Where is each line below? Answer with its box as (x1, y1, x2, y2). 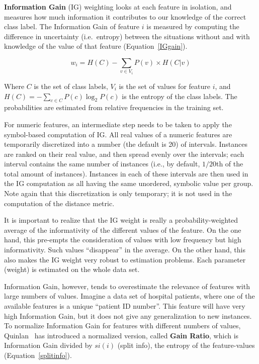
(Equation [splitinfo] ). (4, 349, 72, 360)
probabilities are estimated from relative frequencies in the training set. (4, 102, 224, 113)
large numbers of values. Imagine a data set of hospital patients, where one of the (4, 291, 255, 301)
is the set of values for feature (119, 80, 210, 91)
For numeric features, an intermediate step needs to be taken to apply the (4, 119, 232, 129)
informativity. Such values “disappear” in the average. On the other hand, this (4, 244, 245, 255)
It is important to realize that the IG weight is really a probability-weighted (4, 215, 238, 225)
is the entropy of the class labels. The (122, 90, 237, 101)
